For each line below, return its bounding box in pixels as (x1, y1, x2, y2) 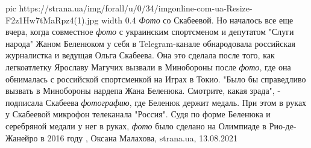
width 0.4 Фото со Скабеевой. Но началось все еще (101, 13, 294, 26)
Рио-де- (269, 119, 297, 132)
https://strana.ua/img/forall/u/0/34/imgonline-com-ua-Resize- (19, 2, 253, 14)
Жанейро (5, 131, 38, 144)
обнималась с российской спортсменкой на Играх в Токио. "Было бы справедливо (5, 72, 306, 85)
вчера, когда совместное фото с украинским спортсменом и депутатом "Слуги (5, 25, 294, 38)
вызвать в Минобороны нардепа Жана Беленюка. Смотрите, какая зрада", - (5, 84, 281, 97)
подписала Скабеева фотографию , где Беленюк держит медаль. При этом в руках (5, 96, 307, 108)
